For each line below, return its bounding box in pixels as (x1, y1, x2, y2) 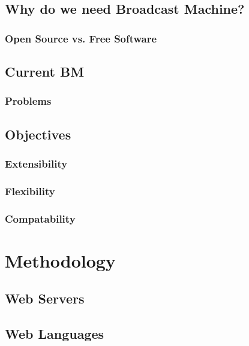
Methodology (5, 248, 116, 272)
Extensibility (5, 156, 68, 171)
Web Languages (5, 324, 104, 343)
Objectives (5, 125, 71, 143)
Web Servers (5, 289, 85, 308)
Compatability (5, 211, 76, 226)
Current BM (5, 62, 85, 81)
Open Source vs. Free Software (5, 31, 157, 45)
